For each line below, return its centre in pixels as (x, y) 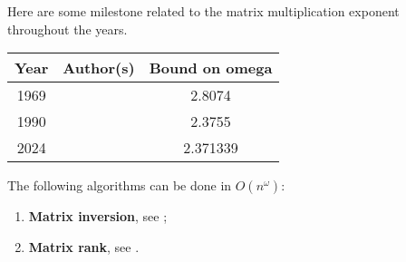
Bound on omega (211, 68)
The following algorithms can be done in (120, 185)
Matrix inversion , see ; (98, 216)
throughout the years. (68, 29)
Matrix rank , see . (84, 246)
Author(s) (99, 68)
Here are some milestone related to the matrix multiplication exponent (203, 11)
